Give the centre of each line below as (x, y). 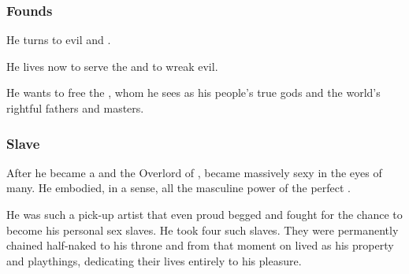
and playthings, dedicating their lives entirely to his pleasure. (154, 260)
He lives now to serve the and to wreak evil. (112, 66)
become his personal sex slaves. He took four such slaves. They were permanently (203, 230)
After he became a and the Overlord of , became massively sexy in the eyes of (194, 172)
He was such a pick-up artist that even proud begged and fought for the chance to (204, 214)
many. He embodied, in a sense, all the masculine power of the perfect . (178, 188)
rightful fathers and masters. (75, 108)
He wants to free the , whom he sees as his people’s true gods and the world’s (193, 93)
